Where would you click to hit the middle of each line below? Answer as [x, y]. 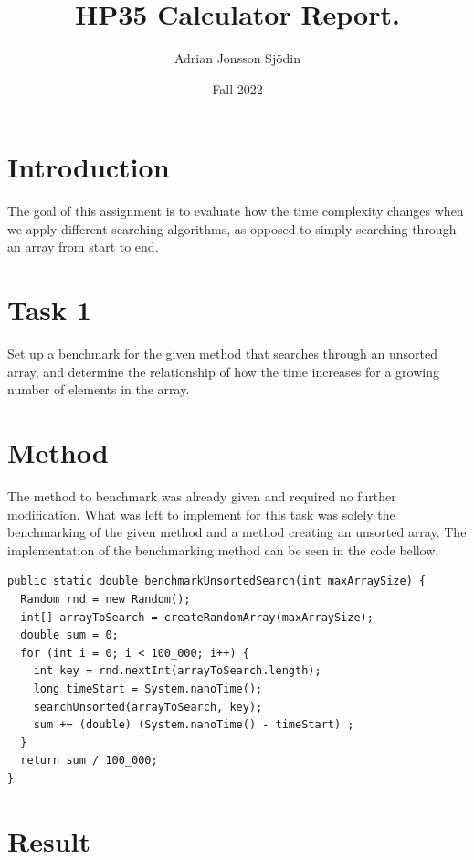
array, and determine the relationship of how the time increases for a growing [224, 371]
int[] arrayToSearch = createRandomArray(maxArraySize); [197, 617]
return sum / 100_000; [89, 761]
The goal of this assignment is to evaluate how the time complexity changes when [236, 211]
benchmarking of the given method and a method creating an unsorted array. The [237, 532]
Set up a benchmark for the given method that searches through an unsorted [223, 354]
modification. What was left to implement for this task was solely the [201, 514]
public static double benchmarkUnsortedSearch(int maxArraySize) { [217, 581]
